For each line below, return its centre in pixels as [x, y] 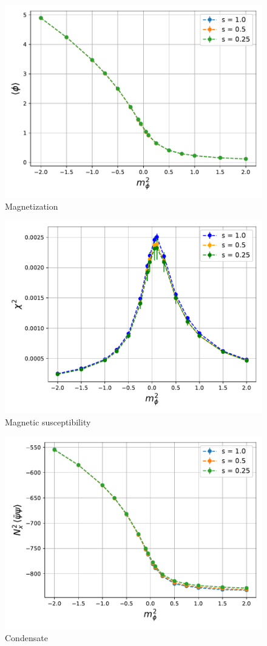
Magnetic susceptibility [48, 421]
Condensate [26, 637]
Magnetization [32, 206]
